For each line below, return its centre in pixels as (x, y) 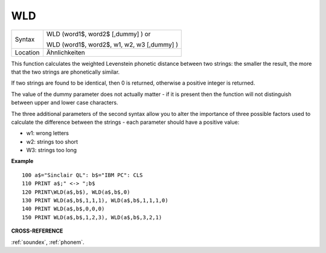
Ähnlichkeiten (66, 53)
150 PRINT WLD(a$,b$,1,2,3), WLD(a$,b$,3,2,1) (92, 217)
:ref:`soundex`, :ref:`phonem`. (48, 242)
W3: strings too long (52, 150)
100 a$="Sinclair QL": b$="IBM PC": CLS (82, 175)
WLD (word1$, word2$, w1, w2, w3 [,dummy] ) (112, 44)
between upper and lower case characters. (65, 103)
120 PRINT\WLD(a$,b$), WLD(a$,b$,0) (76, 192)
